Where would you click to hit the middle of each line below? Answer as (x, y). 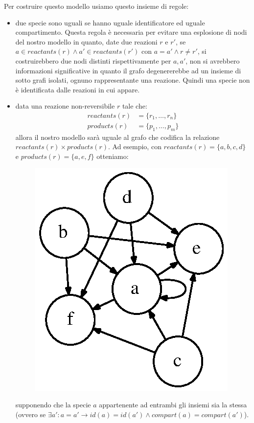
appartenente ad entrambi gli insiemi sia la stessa (173, 405)
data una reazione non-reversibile (65, 106)
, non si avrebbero (213, 60)
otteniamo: (113, 156)
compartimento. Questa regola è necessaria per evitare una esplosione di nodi (131, 32)
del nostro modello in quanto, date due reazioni (86, 41)
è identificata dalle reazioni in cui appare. (78, 89)
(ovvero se (31, 414)
